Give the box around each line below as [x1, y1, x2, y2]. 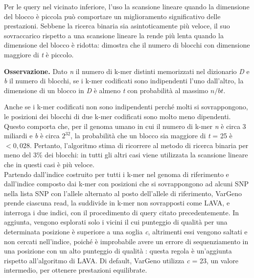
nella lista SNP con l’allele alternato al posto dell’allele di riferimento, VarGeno [4, 188, 242, 198]
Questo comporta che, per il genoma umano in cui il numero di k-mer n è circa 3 [4, 121, 246, 131]
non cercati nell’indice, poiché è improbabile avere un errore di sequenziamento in [4, 236, 249, 246]
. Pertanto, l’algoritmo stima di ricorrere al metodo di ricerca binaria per [29, 140, 249, 150]
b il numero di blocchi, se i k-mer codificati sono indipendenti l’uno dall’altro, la [4, 76, 244, 86]
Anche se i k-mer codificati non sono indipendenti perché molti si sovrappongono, [4, 101, 248, 112]
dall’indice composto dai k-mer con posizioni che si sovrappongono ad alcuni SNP [4, 178, 249, 189]
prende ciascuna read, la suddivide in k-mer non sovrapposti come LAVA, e [4, 198, 230, 208]
